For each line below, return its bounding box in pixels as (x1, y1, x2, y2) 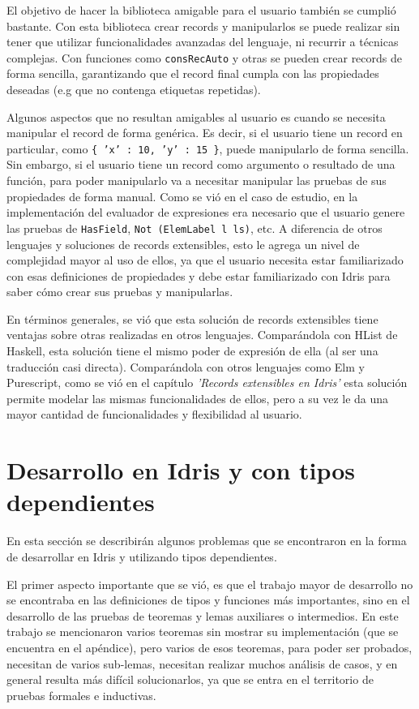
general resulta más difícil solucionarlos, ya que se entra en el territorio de (6, 671, 374, 688)
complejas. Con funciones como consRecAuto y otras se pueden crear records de (6, 49, 403, 66)
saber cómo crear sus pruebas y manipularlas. (6, 283, 233, 300)
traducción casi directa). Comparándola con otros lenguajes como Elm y (6, 358, 365, 375)
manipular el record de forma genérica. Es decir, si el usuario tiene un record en (6, 124, 403, 141)
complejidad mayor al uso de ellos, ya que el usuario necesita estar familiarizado (6, 251, 404, 269)
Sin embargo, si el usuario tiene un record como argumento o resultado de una (6, 156, 395, 173)
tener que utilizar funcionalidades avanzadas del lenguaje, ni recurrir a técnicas (6, 33, 399, 50)
